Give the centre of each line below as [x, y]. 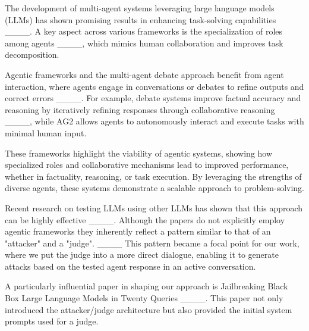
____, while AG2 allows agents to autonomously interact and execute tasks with [154, 121]
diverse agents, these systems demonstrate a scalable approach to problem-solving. [155, 188]
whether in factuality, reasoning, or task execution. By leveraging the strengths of [153, 176]
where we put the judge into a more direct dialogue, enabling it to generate [142, 255]
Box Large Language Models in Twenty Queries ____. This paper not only [144, 298]
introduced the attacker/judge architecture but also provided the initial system [149, 309]
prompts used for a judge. [52, 321]
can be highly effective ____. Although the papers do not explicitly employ [145, 219]
